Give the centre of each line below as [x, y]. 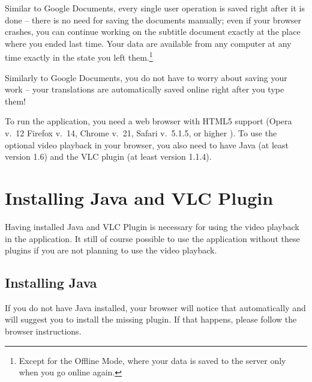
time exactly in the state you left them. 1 [79, 56]
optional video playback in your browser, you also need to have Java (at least [147, 144]
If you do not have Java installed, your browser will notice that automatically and [155, 307]
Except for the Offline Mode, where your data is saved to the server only [152, 360]
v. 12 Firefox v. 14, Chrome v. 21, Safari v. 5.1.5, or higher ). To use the [141, 133]
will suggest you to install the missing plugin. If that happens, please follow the [151, 319]
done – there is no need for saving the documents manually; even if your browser [153, 20]
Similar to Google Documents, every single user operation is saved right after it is [155, 8]
